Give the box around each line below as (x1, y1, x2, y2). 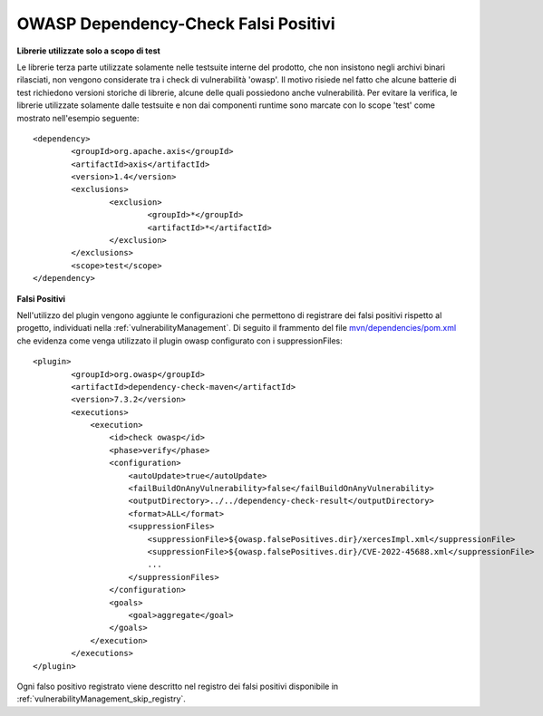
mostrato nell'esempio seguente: (16, 112, 140, 123)
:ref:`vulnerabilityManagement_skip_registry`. (16, 693, 186, 704)
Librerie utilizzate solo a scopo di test (16, 45, 160, 56)
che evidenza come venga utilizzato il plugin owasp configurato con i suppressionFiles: (16, 335, 344, 346)
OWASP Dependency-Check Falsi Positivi (16, 14, 335, 34)
